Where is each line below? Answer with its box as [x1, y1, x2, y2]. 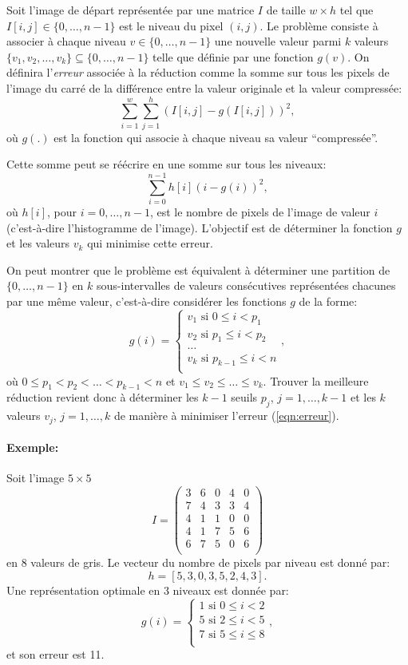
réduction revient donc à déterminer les [6, 389, 199, 406]
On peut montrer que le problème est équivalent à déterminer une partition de [6, 261, 390, 278]
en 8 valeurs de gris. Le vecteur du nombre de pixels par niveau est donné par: [6, 554, 390, 571]
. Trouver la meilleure [263, 372, 369, 389]
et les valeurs [6, 235, 70, 251]
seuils [231, 389, 258, 406]
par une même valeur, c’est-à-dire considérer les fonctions [6, 292, 287, 309]
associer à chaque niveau [6, 33, 126, 49]
